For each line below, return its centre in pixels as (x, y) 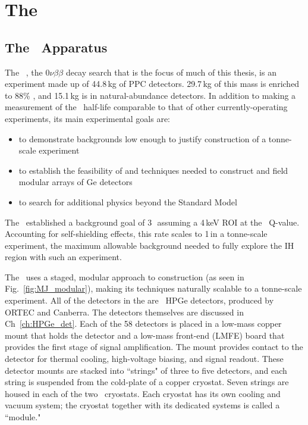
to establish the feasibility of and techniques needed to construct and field (153, 170)
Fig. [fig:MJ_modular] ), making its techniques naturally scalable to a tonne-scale (153, 288)
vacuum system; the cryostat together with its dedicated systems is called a (142, 405)
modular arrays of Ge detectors (76, 182)
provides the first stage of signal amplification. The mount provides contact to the (154, 347)
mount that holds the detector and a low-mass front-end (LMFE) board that (145, 335)
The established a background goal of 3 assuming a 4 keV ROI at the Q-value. (152, 222)
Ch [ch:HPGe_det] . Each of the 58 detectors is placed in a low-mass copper (143, 324)
